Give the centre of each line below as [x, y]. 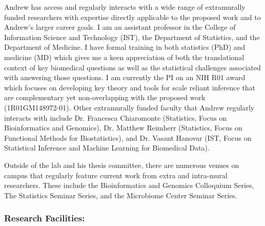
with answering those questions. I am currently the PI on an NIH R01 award [125, 77]
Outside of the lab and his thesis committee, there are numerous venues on [122, 165]
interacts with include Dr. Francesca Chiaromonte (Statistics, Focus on [116, 117]
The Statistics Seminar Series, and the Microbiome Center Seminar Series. [121, 195]
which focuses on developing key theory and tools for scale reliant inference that [130, 87]
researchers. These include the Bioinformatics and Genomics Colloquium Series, [129, 185]
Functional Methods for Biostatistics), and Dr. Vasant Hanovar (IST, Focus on [128, 137]
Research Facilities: [45, 218]
